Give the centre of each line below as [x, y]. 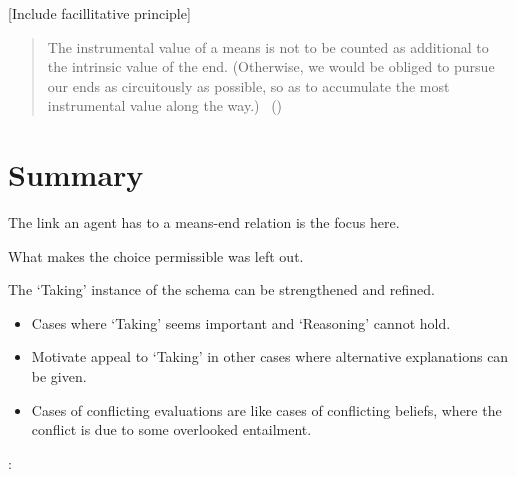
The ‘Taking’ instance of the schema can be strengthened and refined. [221, 289]
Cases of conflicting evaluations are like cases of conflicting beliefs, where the [266, 409]
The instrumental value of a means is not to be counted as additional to [268, 46]
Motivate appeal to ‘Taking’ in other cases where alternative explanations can [270, 356]
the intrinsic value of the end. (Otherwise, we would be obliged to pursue [271, 66]
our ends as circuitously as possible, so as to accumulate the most [248, 85]
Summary [76, 174]
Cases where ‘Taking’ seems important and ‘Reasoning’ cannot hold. [241, 322]
